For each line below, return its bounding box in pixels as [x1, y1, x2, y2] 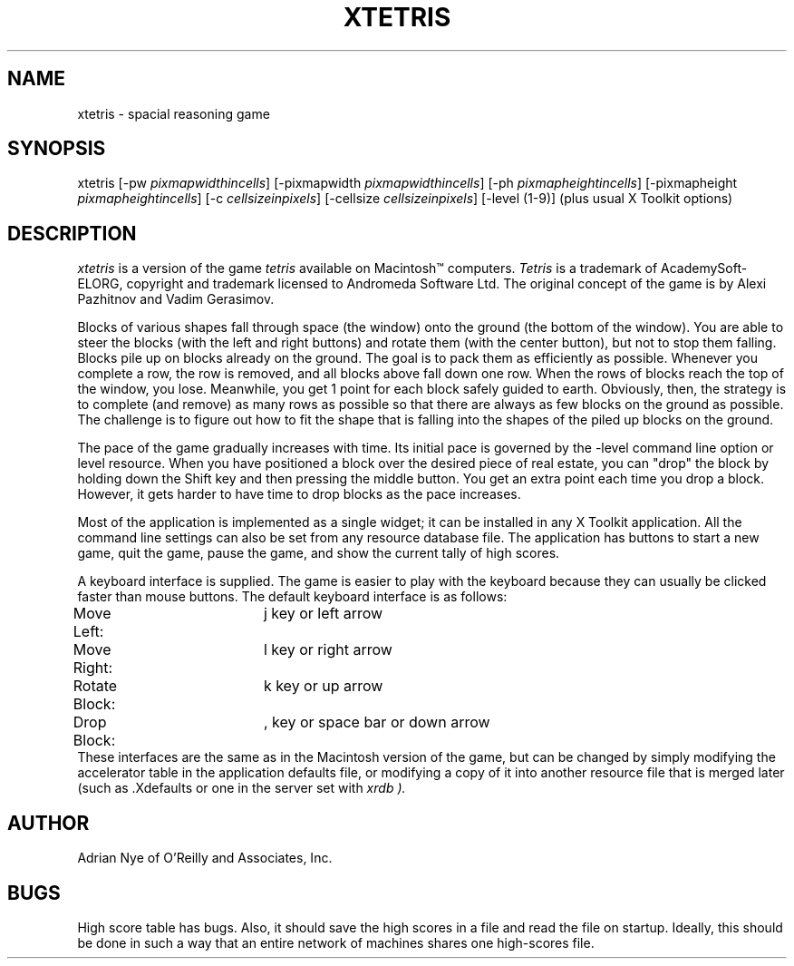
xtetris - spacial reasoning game [77, 105, 270, 122]
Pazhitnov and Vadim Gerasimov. [77, 291, 275, 307]
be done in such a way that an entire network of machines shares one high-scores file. [77, 934, 595, 951]
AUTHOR [7, 811, 90, 834]
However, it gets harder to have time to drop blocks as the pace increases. [77, 486, 521, 503]
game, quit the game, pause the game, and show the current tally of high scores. [77, 545, 560, 561]
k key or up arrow [263, 677, 383, 696]
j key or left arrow [263, 604, 383, 623]
